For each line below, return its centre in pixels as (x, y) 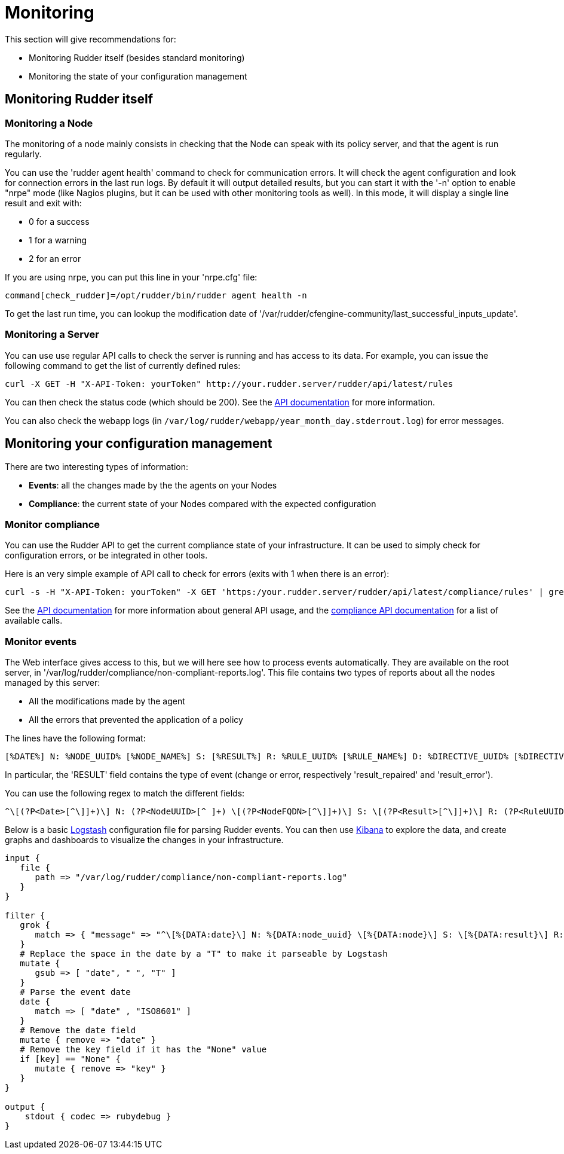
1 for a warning (58, 240)
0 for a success (59, 221)
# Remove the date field (78, 1031)
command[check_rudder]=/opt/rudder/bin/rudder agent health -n (156, 295)
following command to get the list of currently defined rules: (123, 365)
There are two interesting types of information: (96, 466)
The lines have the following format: (75, 738)
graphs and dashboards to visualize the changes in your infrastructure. (144, 840)
